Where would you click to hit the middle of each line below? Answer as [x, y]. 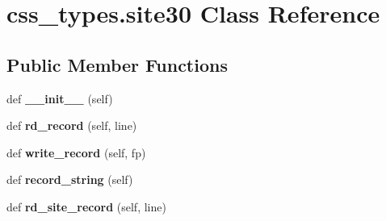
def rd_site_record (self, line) [86, 206]
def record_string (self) [70, 179]
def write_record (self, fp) [76, 152]
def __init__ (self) [60, 98]
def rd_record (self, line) [72, 125]
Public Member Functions [117, 64]
